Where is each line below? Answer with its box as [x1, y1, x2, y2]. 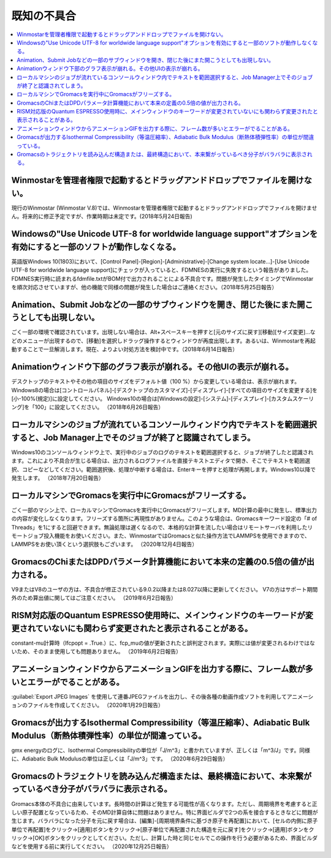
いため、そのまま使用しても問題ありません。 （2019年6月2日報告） [11, 648, 182, 655]
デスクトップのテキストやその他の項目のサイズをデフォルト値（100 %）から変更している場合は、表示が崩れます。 [11, 378, 300, 385]
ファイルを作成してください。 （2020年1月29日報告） [27, 702, 164, 709]
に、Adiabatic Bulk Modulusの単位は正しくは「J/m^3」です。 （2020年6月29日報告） [11, 755, 229, 762]
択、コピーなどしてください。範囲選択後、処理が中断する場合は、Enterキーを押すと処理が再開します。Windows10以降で [11, 466, 316, 473]
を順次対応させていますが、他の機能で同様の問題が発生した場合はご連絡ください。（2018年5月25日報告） [11, 283, 278, 290]
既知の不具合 [11, 9, 77, 23]
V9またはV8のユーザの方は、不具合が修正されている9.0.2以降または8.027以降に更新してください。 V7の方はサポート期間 [11, 585, 318, 593]
